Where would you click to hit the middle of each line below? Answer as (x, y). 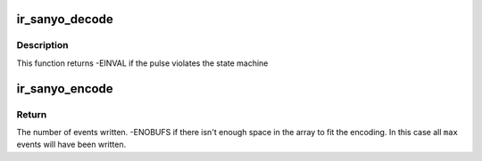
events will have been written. (71, 145)
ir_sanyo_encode (65, 89)
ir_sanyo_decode (65, 19)
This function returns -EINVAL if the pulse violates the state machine (142, 63)
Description (42, 45)
